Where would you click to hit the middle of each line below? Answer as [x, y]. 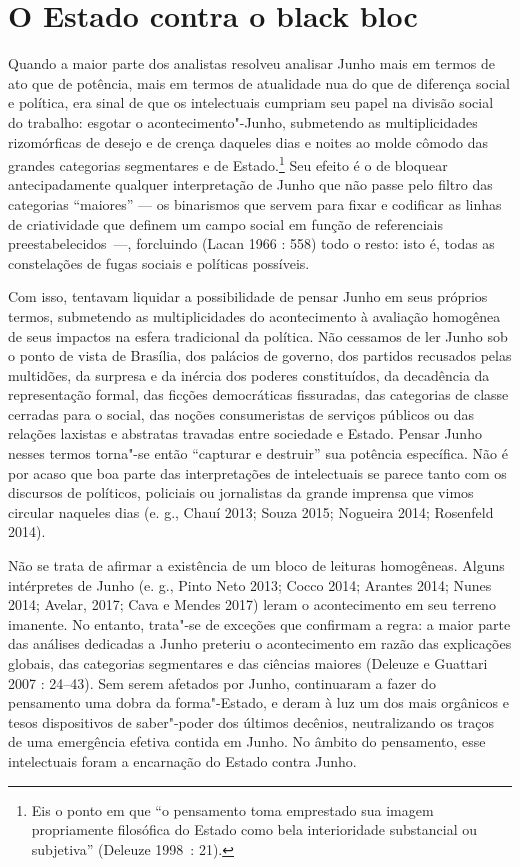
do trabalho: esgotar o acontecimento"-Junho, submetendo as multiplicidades [243, 121]
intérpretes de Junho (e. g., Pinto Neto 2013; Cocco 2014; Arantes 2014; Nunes [250, 584]
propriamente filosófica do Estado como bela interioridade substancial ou [254, 829]
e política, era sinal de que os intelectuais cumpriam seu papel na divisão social [251, 102]
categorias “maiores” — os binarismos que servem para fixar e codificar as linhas [255, 203]
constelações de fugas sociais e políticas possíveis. [159, 262]
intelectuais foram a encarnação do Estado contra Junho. [182, 760]
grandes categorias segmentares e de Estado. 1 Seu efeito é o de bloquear [228, 163]
